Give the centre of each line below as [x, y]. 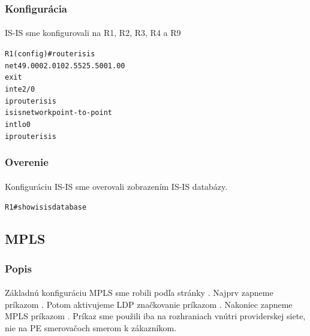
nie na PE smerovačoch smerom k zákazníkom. [91, 327]
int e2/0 [20, 89]
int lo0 [18, 124]
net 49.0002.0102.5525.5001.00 [65, 66]
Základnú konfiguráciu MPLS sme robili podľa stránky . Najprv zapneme [139, 293]
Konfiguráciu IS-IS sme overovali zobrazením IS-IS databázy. [116, 186]
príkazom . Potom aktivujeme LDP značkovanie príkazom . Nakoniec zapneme [149, 304]
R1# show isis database [46, 208]
